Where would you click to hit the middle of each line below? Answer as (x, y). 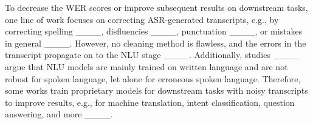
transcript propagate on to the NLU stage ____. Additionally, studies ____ (152, 55)
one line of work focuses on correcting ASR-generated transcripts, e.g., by (142, 19)
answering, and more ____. (59, 114)
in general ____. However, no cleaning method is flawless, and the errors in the (156, 43)
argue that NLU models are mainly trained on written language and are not (146, 66)
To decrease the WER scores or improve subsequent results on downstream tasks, (156, 7)
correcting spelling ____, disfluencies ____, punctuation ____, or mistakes (154, 31)
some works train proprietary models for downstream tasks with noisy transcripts (156, 90)
